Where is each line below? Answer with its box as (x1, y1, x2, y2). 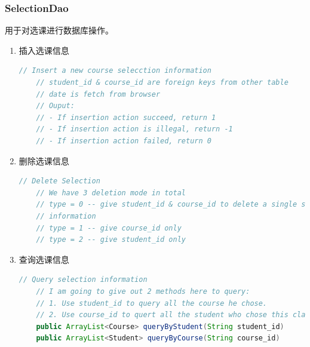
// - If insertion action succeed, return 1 (36, 113, 216, 122)
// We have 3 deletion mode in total (36, 188, 186, 197)
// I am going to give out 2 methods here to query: (36, 287, 250, 296)
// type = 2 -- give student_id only (36, 235, 186, 244)
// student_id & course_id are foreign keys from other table (36, 78, 288, 87)
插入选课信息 (19, 44, 69, 56)
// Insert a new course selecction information (19, 66, 211, 75)
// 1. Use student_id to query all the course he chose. (36, 299, 268, 308)
